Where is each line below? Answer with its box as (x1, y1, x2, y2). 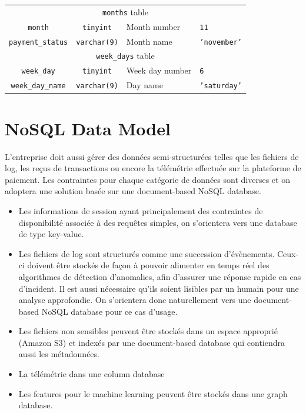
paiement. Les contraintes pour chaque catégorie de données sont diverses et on (5, 173, 290, 185)
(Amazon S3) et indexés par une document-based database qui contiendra (18, 336, 285, 348)
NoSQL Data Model (5, 116, 171, 140)
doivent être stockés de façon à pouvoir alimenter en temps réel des (27, 259, 270, 271)
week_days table (96, 49, 155, 62)
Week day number (126, 64, 192, 76)
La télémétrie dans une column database (18, 368, 165, 380)
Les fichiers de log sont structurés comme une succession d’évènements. (18, 247, 275, 259)
